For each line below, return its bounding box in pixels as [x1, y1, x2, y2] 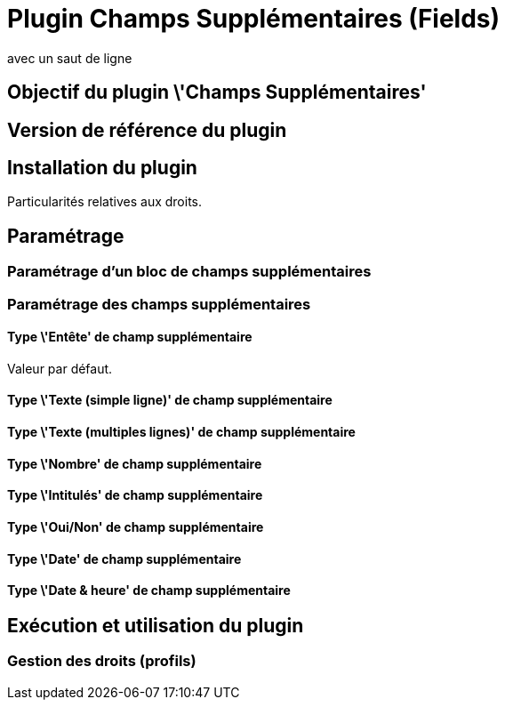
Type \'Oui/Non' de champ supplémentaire [7, 518, 264, 534]
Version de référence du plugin [7, 118, 287, 141]
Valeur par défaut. [7, 360, 113, 376]
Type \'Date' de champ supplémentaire [7, 550, 242, 566]
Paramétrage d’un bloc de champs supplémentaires [7, 262, 372, 281]
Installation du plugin [7, 157, 197, 180]
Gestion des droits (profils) [7, 652, 196, 671]
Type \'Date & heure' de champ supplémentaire [7, 582, 291, 599]
